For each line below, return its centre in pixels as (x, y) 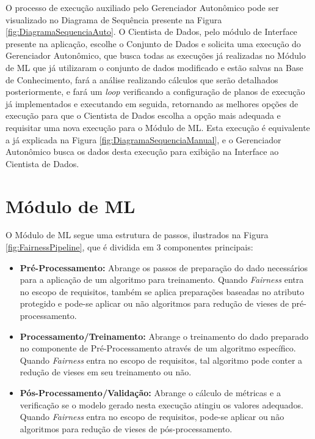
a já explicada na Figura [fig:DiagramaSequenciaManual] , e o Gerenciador (143, 139)
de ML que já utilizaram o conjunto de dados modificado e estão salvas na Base (154, 67)
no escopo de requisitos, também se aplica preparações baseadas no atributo (162, 291)
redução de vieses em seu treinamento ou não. (106, 372)
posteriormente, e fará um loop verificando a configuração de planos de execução (155, 92)
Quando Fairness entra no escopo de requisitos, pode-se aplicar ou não (152, 417)
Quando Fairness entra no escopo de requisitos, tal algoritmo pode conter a (161, 360)
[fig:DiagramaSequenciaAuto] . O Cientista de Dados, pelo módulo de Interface (151, 32)
